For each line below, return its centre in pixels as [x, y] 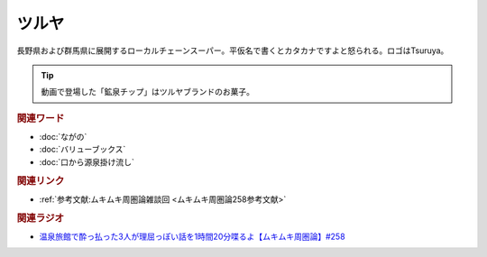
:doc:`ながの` [63, 136]
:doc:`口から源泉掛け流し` [87, 161]
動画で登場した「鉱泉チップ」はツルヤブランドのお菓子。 [147, 92]
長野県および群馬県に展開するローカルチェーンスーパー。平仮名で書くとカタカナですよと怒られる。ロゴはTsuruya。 [233, 50]
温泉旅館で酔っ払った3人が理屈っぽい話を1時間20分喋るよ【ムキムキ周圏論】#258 [193, 236]
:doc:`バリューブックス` [83, 150]
